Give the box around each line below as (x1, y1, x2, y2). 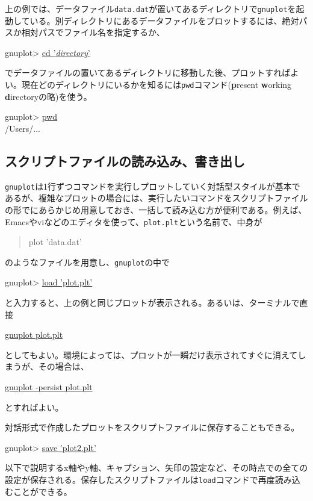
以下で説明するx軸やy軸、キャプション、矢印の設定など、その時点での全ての (5, 461, 308, 474)
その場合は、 (38, 360, 89, 373)
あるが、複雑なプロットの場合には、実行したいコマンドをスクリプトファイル (5, 191, 308, 204)
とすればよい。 (5, 400, 64, 413)
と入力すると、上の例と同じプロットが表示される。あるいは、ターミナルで (5, 296, 300, 309)
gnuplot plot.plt (5, 328, 63, 341)
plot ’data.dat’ (28, 235, 82, 248)
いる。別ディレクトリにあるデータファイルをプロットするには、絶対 (29, 14, 299, 26)
